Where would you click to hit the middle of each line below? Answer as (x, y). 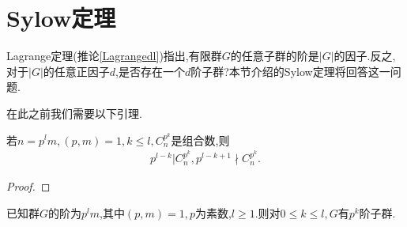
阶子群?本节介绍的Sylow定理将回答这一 (290, 71)
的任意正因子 (76, 71)
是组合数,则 (200, 140)
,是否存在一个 (150, 71)
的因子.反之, (365, 56)
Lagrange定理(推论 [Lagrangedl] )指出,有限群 (114, 56)
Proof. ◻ (28, 186)
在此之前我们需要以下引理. (74, 113)
